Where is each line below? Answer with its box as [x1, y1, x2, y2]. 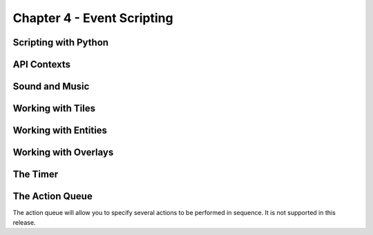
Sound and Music [12, 81, 90, 92]
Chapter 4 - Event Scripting [12, 10, 173, 25]
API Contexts [12, 59, 70, 70]
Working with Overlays [12, 147, 114, 159]
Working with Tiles [12, 103, 96, 114]
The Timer [12, 169, 59, 181]
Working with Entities [12, 125, 107, 136]
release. [12, 218, 36, 227]
